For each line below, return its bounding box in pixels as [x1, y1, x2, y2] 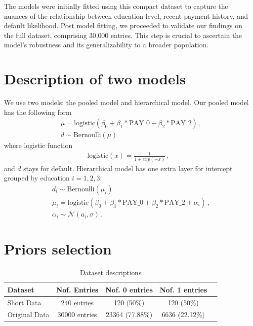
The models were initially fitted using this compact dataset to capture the [4, 1, 228, 11]
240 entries [61, 297, 94, 307]
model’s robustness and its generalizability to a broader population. [4, 39, 209, 50]
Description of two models [4, 69, 186, 89]
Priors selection [4, 239, 112, 259]
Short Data [7, 297, 42, 307]
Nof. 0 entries [105, 284, 153, 294]
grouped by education [4, 173, 70, 183]
